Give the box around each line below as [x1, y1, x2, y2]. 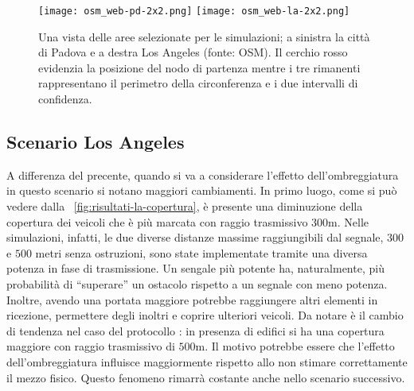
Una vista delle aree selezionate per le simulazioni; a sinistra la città [38, 28, 370, 45]
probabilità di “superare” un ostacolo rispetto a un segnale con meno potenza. [6, 275, 388, 292]
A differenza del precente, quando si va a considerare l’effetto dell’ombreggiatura [6, 166, 399, 183]
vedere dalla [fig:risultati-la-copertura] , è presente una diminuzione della [6, 198, 363, 215]
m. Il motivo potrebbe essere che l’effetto [195, 338, 395, 354]
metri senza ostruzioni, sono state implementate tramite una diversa [35, 244, 368, 261]
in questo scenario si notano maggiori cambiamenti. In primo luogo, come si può [6, 182, 397, 199]
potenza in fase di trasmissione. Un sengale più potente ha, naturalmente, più [6, 260, 385, 277]
